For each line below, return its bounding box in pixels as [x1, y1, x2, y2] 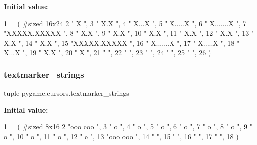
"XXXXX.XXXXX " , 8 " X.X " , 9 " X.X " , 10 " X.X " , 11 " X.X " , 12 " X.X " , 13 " [4, 28, 254, 38]
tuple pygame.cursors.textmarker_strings [4, 88, 129, 98]
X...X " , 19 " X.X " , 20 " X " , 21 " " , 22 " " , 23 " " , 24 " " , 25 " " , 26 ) [4, 47, 211, 58]
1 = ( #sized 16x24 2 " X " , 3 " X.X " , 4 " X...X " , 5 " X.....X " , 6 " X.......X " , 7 [4, 18, 247, 28]
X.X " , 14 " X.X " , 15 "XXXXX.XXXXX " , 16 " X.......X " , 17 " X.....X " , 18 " [4, 37, 240, 48]
